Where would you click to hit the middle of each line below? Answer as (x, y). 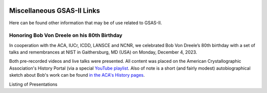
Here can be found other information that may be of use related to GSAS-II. (86, 23)
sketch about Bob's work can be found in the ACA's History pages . (77, 75)
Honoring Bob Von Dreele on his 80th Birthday (66, 36)
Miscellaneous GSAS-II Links (55, 11)
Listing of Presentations (33, 84)
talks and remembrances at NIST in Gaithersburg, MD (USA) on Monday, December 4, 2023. (103, 52)
